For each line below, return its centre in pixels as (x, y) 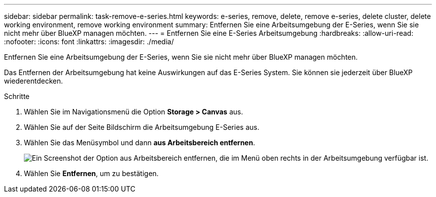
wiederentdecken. (34, 81)
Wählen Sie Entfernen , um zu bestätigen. (91, 173)
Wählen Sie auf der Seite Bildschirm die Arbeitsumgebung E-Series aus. (142, 127)
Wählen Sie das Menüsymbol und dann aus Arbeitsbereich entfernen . (140, 143)
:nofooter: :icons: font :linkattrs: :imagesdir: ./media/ (89, 42)
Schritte (17, 96)
